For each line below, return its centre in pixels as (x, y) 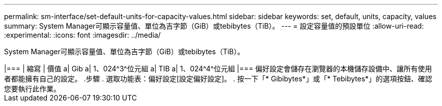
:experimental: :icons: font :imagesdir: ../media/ (82, 35)
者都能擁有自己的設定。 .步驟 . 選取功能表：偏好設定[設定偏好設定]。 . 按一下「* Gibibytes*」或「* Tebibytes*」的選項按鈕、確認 (218, 79)
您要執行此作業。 (32, 89)
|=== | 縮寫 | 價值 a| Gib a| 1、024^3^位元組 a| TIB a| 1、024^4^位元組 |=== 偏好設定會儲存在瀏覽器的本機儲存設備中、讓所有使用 (218, 69)
